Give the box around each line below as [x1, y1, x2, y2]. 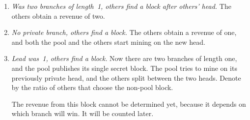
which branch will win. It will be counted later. [11, 108, 154, 119]
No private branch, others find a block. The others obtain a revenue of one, [11, 27, 237, 37]
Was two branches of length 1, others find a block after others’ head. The [11, 1, 231, 11]
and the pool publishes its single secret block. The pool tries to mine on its [11, 62, 237, 73]
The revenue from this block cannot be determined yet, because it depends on [11, 98, 246, 109]
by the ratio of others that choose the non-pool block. [11, 82, 173, 92]
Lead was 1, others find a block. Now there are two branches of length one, [11, 53, 237, 63]
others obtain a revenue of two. [11, 10, 105, 21]
